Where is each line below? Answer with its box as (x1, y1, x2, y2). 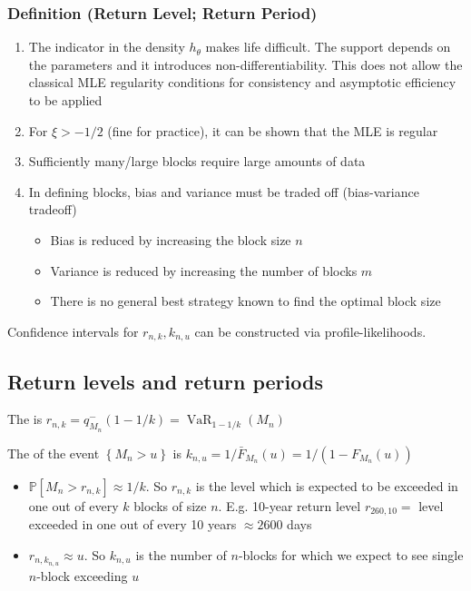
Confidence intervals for (7, 321, 139, 340)
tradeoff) (28, 200, 77, 219)
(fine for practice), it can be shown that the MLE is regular (107, 121, 438, 140)
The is (7, 409, 43, 428)
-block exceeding (36, 566, 128, 585)
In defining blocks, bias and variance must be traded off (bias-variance (28, 182, 419, 201)
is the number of (135, 545, 227, 564)
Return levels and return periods (7, 367, 323, 395)
